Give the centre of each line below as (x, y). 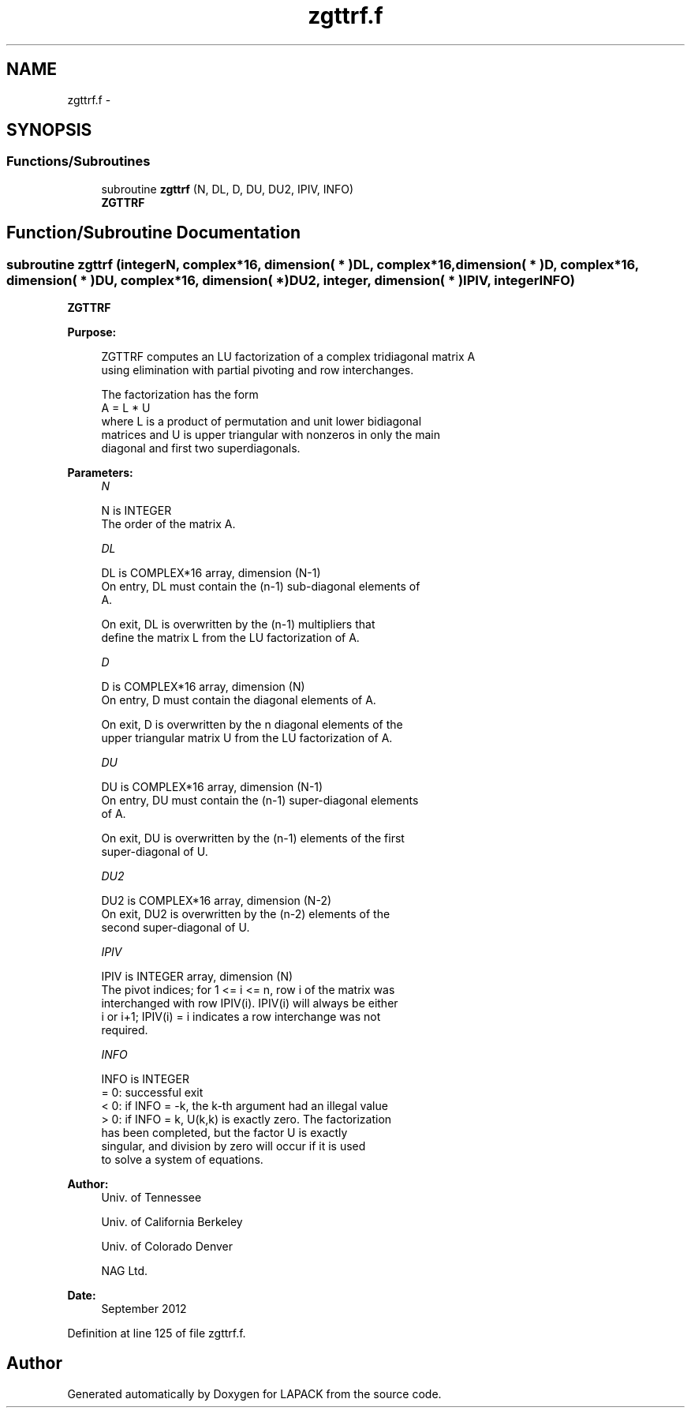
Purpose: (92, 332)
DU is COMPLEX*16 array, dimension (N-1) (212, 787)
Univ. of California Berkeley (172, 1222)
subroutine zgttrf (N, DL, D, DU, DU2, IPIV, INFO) (228, 189)
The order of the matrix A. (168, 524)
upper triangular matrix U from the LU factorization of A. (247, 738)
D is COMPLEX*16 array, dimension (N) (203, 687)
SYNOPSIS (49, 130)
